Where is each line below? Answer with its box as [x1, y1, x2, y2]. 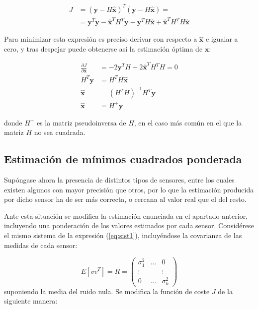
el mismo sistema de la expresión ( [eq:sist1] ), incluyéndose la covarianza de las [4, 230, 242, 241]
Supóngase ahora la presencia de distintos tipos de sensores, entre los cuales [4, 175, 235, 185]
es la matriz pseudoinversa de [36, 117, 126, 127]
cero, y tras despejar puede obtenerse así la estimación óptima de [4, 43, 203, 54]
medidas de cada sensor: [4, 240, 78, 250]
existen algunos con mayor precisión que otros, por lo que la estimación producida [4, 184, 254, 194]
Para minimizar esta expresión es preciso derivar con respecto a [4, 34, 197, 44]
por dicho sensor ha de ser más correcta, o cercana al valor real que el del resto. [4, 194, 247, 204]
